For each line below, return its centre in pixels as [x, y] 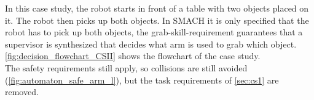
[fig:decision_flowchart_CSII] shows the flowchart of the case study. [133, 56]
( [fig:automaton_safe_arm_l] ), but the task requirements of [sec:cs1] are [142, 80]
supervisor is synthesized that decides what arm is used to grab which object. [151, 44]
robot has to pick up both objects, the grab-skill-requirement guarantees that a [154, 32]
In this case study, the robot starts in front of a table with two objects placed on [157, 8]
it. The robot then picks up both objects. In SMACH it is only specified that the [157, 20]
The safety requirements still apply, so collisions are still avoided [126, 67]
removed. [22, 92]
